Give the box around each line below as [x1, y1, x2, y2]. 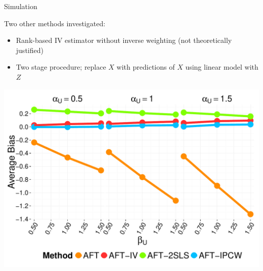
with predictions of [116, 62, 175, 72]
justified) [16, 44, 43, 55]
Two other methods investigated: [4, 18, 106, 28]
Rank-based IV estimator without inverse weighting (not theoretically [16, 35, 232, 45]
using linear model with [185, 62, 258, 72]
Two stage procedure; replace [16, 62, 106, 72]
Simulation [4, 1, 37, 11]
